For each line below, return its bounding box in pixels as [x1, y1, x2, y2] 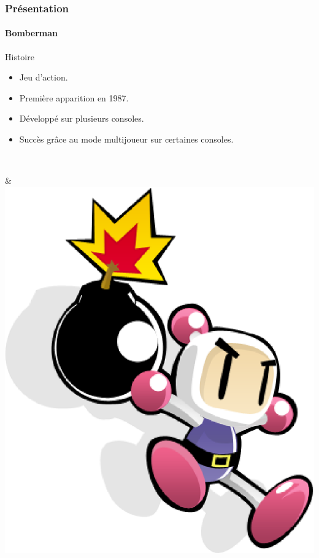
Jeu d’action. [19, 71, 68, 84]
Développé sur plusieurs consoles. [19, 112, 144, 125]
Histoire [5, 50, 34, 63]
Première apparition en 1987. [19, 91, 129, 104]
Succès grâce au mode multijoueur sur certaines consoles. [19, 133, 234, 146]
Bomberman [5, 26, 58, 39]
